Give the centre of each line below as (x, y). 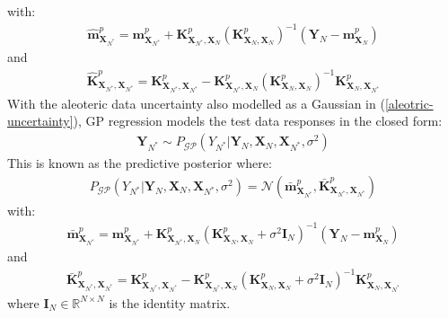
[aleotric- (409, 103)
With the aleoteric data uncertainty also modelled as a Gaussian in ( (196, 103)
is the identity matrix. (170, 302)
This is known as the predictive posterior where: (140, 163)
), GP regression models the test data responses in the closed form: (258, 121)
